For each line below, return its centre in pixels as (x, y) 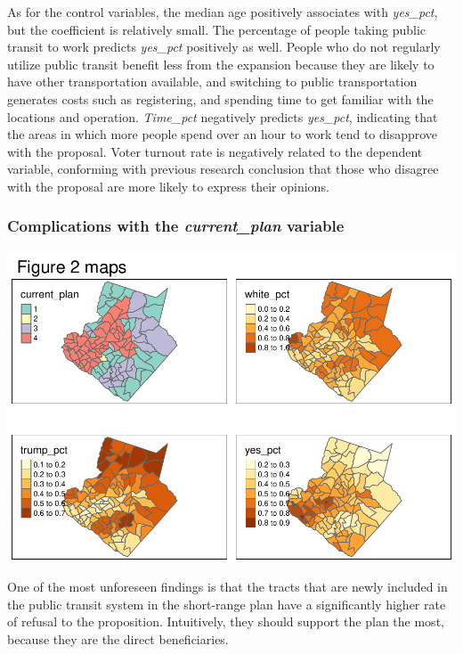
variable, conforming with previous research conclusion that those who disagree (223, 169)
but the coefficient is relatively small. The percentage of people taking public (216, 29)
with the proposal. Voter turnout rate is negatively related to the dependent (215, 151)
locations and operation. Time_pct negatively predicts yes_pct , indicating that (223, 116)
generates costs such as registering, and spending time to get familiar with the (220, 98)
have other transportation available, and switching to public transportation (212, 82)
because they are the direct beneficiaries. (118, 639)
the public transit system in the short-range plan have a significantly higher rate (227, 604)
